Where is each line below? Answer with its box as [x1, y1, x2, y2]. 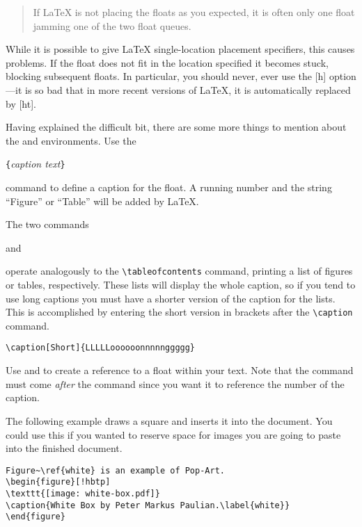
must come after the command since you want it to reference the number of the [6, 376, 345, 391]
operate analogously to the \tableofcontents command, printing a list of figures [6, 263, 353, 278]
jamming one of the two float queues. [33, 18, 191, 33]
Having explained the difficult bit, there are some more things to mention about [6, 120, 347, 134]
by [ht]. [6, 96, 36, 111]
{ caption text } [6, 156, 65, 171]
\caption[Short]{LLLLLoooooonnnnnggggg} [6, 343, 196, 353]
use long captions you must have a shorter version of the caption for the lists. [6, 291, 336, 305]
